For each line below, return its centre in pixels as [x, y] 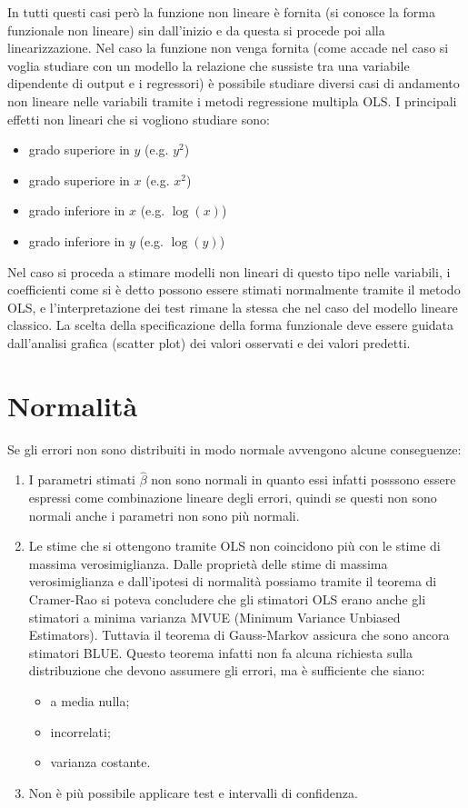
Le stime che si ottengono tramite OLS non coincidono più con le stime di [234, 546]
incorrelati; [80, 731]
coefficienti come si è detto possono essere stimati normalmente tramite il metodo [234, 289]
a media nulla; [90, 700]
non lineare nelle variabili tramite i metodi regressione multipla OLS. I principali [232, 100]
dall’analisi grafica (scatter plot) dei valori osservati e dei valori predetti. [209, 342]
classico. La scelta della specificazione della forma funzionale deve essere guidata [231, 325]
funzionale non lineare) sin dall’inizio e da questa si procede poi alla [196, 30]
